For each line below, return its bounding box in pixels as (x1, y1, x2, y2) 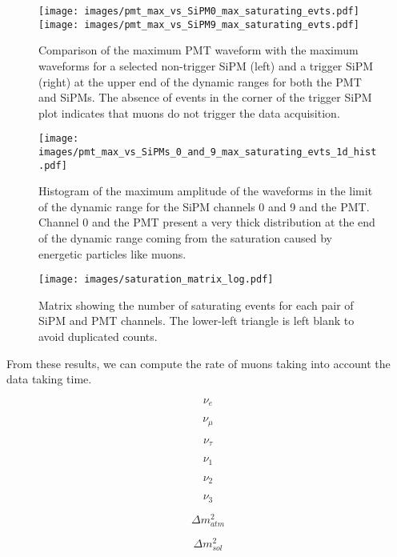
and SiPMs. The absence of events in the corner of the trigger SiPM (38, 89, 372, 106)
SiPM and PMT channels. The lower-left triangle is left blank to (38, 312, 355, 329)
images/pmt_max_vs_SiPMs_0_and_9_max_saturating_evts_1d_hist (38, 146, 377, 158)
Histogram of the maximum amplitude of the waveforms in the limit (38, 182, 373, 199)
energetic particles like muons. (38, 245, 186, 262)
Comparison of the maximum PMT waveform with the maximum (38, 42, 359, 58)
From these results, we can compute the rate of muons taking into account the (6, 355, 391, 371)
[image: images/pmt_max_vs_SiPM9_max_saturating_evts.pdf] (38, 18, 359, 30)
